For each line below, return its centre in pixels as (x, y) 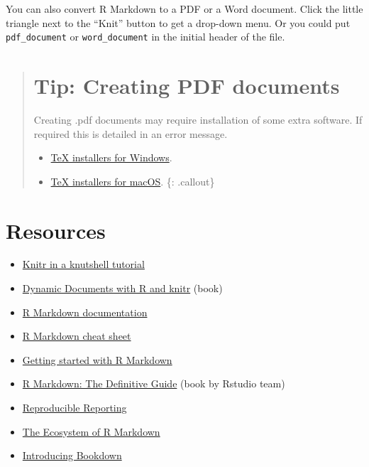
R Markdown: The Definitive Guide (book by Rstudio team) (154, 383)
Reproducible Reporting (75, 408)
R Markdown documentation (85, 312)
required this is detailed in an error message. (131, 133)
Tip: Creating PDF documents (187, 86)
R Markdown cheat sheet (77, 336)
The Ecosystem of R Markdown (91, 431)
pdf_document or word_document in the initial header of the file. (145, 37)
